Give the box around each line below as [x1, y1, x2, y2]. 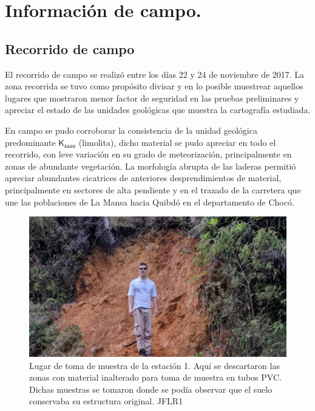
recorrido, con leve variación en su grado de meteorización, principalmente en [5, 148, 292, 161]
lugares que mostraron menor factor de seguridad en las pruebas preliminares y [5, 91, 299, 104]
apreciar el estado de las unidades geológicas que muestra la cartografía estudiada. [5, 103, 311, 116]
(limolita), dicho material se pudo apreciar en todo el [78, 136, 276, 148]
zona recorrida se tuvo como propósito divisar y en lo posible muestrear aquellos [5, 80, 303, 92]
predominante [5, 136, 56, 148]
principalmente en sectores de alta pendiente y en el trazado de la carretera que [5, 183, 301, 196]
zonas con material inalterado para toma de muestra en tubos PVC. [29, 371, 282, 384]
